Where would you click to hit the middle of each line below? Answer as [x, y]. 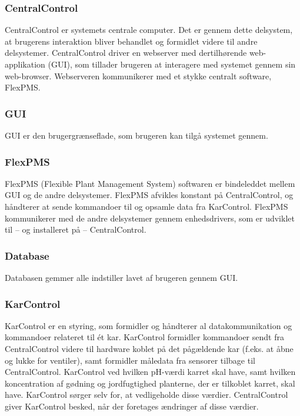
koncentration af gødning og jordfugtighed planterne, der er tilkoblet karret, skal [150, 383]
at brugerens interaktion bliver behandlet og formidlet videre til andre [131, 41]
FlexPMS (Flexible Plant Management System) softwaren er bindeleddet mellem [150, 183]
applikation [25, 64]
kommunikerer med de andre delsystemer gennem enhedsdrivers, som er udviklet [150, 218]
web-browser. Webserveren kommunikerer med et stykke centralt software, [138, 76]
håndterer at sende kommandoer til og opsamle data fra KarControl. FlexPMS [146, 206]
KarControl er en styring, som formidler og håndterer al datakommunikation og [149, 325]
